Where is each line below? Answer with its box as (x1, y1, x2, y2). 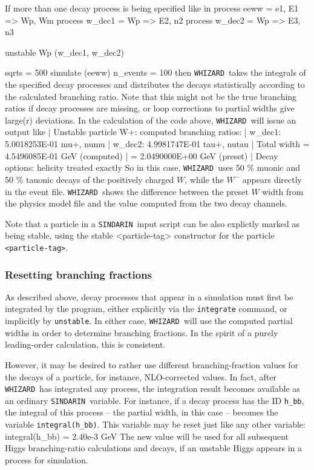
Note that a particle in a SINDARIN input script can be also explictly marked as (5, 217, 299, 230)
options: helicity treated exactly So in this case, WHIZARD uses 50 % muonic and (5, 161, 301, 174)
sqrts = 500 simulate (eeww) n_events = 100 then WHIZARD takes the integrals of (5, 66, 306, 79)
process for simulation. (5, 453, 88, 466)
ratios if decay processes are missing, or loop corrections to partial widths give (5, 102, 295, 114)
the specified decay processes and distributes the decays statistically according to (5, 78, 305, 91)
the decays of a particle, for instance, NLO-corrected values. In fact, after (5, 370, 276, 383)
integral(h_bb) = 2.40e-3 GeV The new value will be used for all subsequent (5, 429, 289, 442)
